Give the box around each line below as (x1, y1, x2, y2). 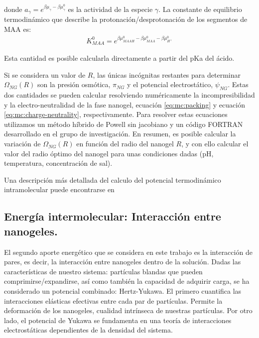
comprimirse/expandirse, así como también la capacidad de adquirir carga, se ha (4, 276, 250, 286)
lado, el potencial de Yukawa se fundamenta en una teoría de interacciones (4, 315, 232, 325)
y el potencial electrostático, (127, 79, 213, 90)
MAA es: (4, 24, 31, 34)
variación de (4, 138, 41, 149)
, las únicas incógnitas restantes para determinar (93, 69, 241, 80)
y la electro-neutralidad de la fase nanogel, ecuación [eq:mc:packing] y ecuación (4, 99, 245, 110)
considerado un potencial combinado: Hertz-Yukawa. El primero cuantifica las (4, 286, 242, 296)
